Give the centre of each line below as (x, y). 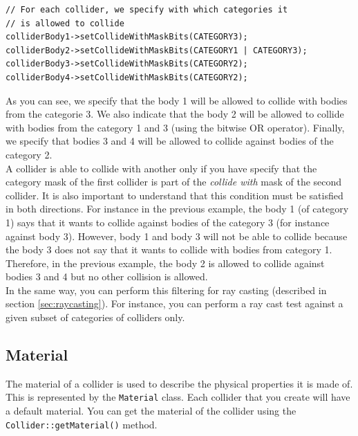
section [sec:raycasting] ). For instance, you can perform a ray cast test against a (175, 303)
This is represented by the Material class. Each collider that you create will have (178, 397)
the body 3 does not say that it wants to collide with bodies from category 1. (169, 249)
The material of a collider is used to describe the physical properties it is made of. (179, 383)
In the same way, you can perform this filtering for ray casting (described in (166, 290)
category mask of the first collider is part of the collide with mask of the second (174, 182)
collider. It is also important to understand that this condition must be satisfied (175, 195)
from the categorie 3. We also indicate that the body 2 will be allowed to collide (175, 114)
